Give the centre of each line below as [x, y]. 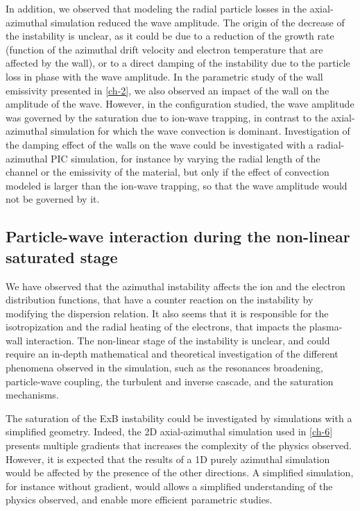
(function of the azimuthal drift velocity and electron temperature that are [164, 49]
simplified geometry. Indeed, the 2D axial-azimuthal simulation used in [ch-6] [169, 432]
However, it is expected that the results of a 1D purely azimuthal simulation [168, 459]
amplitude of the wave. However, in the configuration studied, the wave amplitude [180, 104]
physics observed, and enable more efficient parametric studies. [139, 500]
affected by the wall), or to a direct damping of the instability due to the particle [178, 63]
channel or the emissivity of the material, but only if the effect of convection [168, 172]
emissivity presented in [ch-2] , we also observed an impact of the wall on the [168, 90]
